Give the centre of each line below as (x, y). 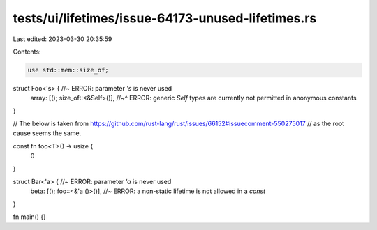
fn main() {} (30, 217)
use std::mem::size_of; (68, 70)
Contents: (27, 52)
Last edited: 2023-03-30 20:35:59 (62, 39)
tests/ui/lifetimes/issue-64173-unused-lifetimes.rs (165, 18)
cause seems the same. (47, 133)
